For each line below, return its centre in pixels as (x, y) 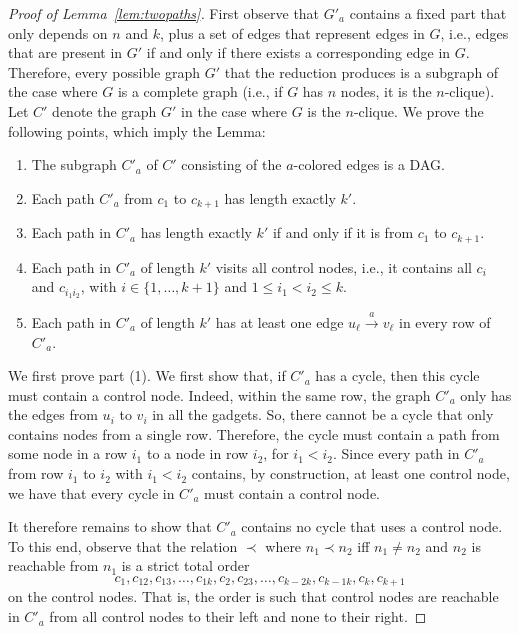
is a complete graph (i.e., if (200, 91)
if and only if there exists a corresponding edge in (298, 52)
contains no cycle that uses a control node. (372, 526)
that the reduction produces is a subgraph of (361, 71)
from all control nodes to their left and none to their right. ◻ (238, 616)
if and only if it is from (343, 232)
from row (36, 473)
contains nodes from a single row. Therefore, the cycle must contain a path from (254, 433)
